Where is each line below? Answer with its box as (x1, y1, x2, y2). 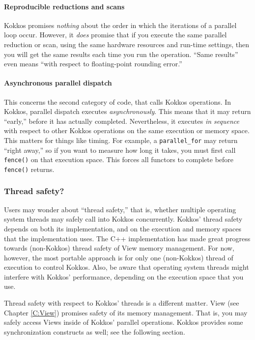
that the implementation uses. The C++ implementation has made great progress (4, 233, 251, 243)
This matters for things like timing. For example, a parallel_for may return (4, 135, 238, 145)
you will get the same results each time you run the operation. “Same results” (4, 49, 238, 59)
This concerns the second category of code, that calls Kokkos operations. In (4, 96, 231, 107)
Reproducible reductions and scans (4, 1, 125, 11)
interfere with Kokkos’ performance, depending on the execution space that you (4, 271, 244, 282)
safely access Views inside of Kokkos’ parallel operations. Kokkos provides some (4, 317, 243, 327)
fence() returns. (4, 164, 55, 174)
